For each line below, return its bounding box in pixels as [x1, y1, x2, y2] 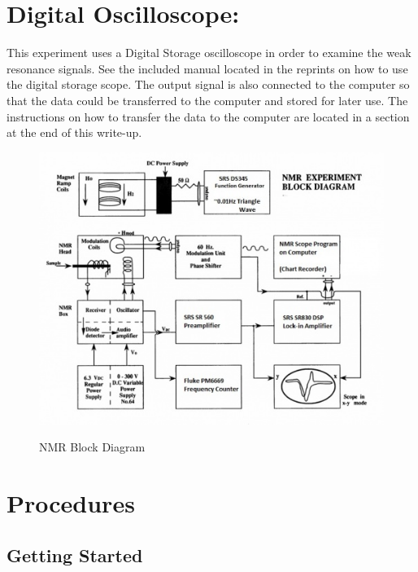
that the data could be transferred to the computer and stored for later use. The [7, 91, 408, 108]
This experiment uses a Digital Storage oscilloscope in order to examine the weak [7, 44, 411, 61]
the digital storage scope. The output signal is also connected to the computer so [7, 76, 410, 93]
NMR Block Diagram [39, 438, 146, 455]
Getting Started [7, 542, 143, 567]
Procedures [7, 486, 135, 520]
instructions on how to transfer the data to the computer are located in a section [7, 108, 410, 125]
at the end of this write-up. [7, 124, 142, 141]
